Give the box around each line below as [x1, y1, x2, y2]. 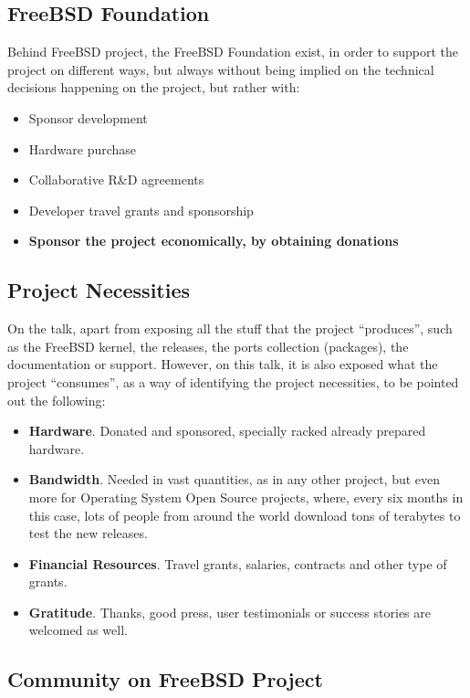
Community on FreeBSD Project [7, 665, 323, 693]
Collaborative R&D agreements [28, 170, 204, 189]
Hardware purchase [28, 139, 137, 158]
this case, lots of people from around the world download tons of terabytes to [28, 505, 461, 524]
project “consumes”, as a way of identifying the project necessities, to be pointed [7, 372, 459, 391]
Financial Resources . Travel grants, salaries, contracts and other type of [28, 554, 447, 573]
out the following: [7, 390, 106, 409]
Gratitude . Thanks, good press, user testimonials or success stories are [28, 602, 431, 621]
